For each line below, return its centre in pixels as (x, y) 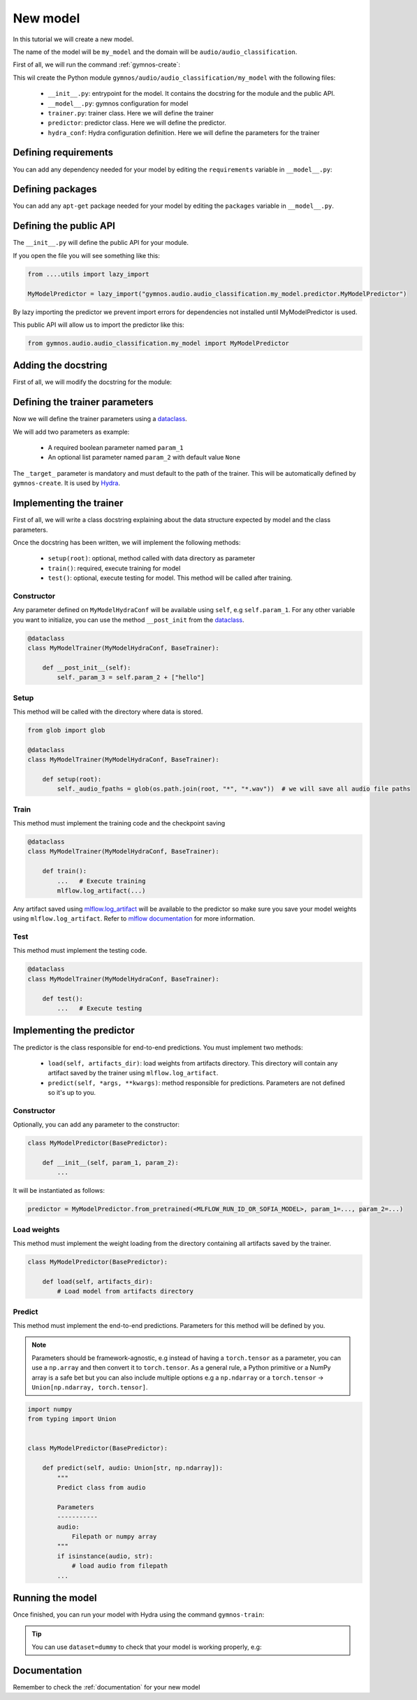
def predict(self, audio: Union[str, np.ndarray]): (133, 1468)
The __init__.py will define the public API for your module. (101, 243)
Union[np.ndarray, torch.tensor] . (90, 1387)
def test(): (63, 998)
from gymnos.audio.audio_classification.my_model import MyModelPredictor (159, 343)
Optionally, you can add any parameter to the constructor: (96, 1125)
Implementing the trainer (68, 503)
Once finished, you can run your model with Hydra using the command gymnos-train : (139, 1615)
